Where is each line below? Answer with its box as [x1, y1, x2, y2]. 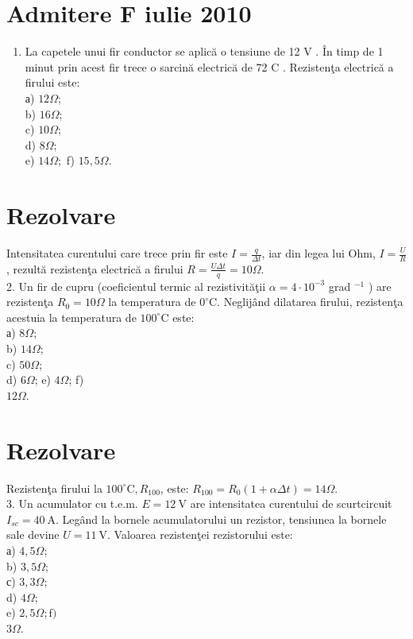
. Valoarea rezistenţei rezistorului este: [107, 526, 293, 543]
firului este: [25, 74, 80, 91]
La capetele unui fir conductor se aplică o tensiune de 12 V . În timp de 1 [25, 43, 384, 60]
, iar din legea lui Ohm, [261, 245, 376, 261]
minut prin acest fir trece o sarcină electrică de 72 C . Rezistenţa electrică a [25, 58, 394, 75]
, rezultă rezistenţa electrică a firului [6, 260, 183, 277]
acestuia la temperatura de [6, 308, 137, 325]
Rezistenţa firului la [6, 479, 102, 496]
